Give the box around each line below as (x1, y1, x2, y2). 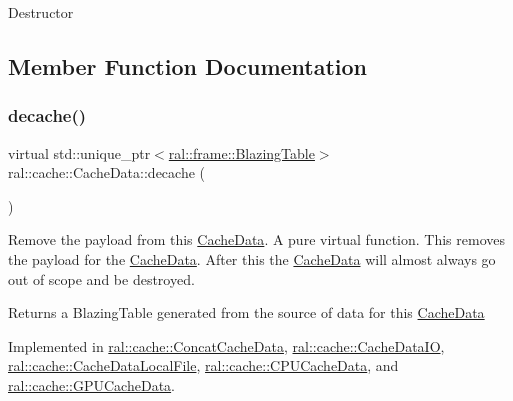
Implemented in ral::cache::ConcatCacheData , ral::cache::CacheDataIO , (8, 335, 445, 356)
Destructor (8, 2, 74, 22)
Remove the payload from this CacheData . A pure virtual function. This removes (8, 229, 505, 250)
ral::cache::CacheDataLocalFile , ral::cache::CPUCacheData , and (8, 355, 399, 376)
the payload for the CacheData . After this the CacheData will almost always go (8, 248, 496, 269)
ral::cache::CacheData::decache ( (8, 162, 205, 183)
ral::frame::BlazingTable (168, 142, 315, 163)
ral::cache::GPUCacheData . (8, 374, 175, 395)
